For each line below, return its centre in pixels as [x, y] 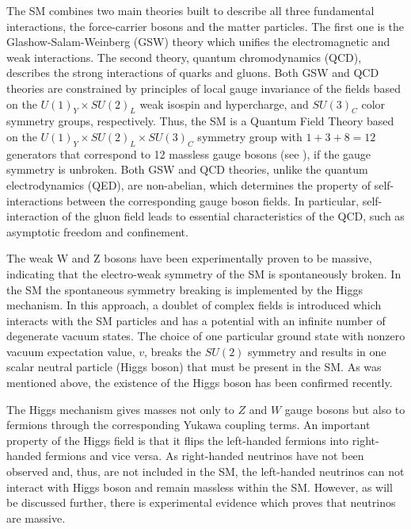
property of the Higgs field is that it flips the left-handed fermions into [178, 440]
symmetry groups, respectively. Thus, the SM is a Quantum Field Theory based [200, 121]
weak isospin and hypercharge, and [224, 103]
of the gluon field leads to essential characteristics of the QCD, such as [233, 216]
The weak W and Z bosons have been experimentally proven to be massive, [189, 258]
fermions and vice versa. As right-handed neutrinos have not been [205, 456]
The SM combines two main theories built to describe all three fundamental [190, 10]
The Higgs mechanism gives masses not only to [120, 409]
